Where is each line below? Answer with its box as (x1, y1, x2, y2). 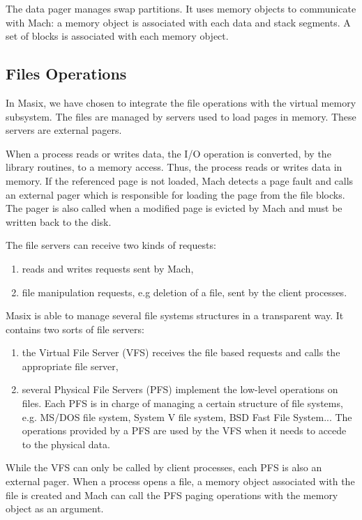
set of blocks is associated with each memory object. (6, 29, 229, 43)
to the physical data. (22, 436, 110, 451)
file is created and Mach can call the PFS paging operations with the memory (6, 487, 338, 502)
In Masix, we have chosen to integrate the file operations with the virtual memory (6, 95, 356, 109)
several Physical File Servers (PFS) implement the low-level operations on (22, 382, 338, 397)
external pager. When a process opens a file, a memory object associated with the (6, 474, 355, 489)
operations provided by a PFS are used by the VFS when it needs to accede (22, 423, 347, 438)
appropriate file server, (22, 358, 119, 373)
